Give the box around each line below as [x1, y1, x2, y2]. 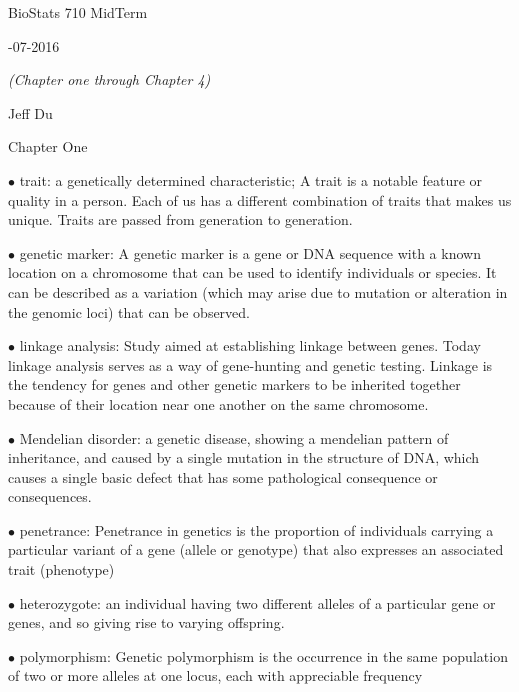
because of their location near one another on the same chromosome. [8, 393, 429, 414]
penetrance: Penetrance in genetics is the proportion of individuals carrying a [19, 519, 494, 540]
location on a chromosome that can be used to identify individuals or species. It [8, 262, 497, 283]
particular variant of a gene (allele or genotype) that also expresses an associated [8, 539, 504, 560]
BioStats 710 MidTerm [8, 2, 148, 22]
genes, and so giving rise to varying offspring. [8, 612, 285, 633]
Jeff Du [8, 102, 53, 123]
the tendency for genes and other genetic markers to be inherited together [8, 374, 461, 395]
